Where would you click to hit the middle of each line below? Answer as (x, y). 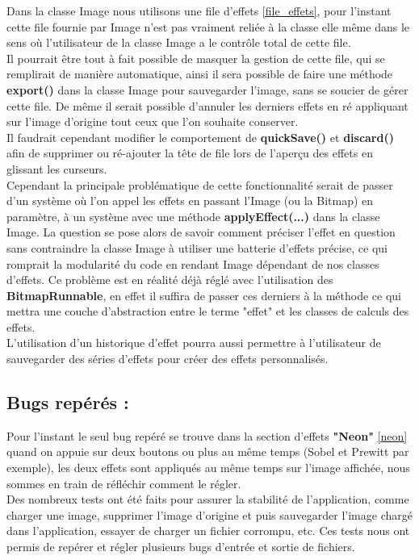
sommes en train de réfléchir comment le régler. (124, 483)
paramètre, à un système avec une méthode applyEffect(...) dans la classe (193, 216)
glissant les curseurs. (57, 168)
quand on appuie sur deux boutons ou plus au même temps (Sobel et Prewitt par (208, 451)
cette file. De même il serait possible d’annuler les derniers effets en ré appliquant (207, 105)
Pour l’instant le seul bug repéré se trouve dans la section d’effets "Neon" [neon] (207, 435)
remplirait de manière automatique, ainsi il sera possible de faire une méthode (200, 74)
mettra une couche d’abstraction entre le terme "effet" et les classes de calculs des (208, 311)
